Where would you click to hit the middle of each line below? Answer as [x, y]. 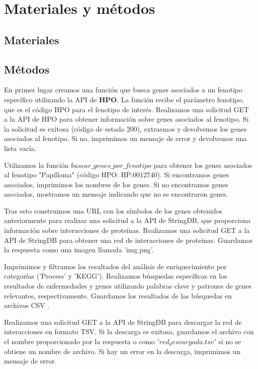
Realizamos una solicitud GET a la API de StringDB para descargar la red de [123, 322]
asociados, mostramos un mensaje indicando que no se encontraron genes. [116, 194]
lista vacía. [20, 148]
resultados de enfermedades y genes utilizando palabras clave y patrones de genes [128, 286]
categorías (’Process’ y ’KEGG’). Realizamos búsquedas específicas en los [116, 276]
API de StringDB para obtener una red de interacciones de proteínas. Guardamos [129, 240]
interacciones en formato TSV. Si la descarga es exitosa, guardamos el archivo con [129, 332]
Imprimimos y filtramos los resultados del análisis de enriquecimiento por [116, 266]
